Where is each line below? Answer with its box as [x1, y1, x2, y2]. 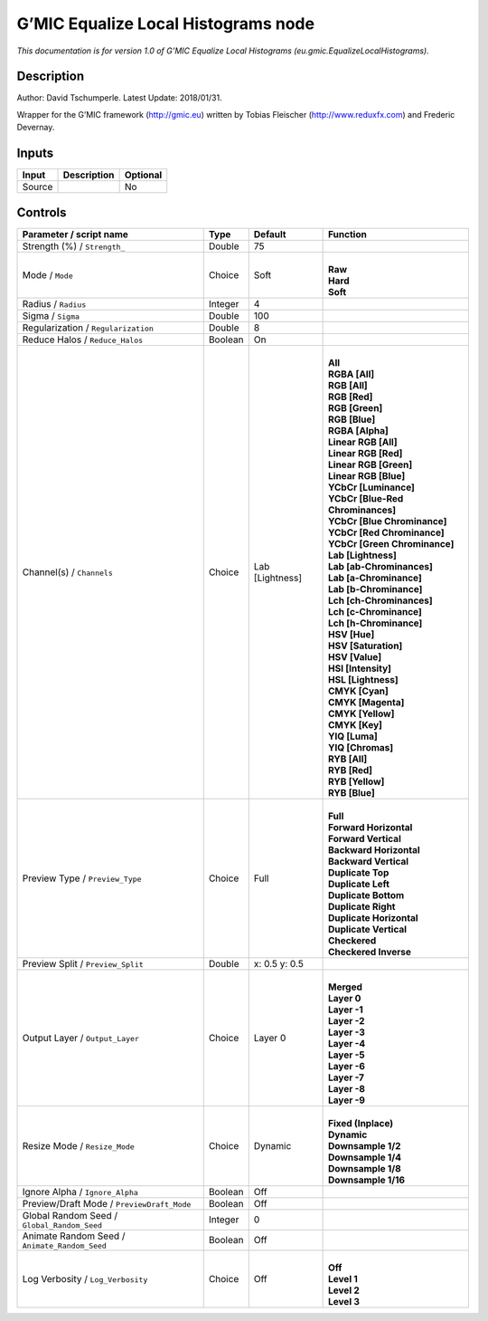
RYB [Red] [328, 763, 373, 776]
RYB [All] [328, 752, 368, 765]
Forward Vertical [328, 832, 401, 845]
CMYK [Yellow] [328, 707, 395, 720]
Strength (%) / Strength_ [22, 240, 126, 253]
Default [253, 227, 286, 240]
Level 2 [328, 1284, 361, 1297]
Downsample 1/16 [328, 1173, 406, 1186]
